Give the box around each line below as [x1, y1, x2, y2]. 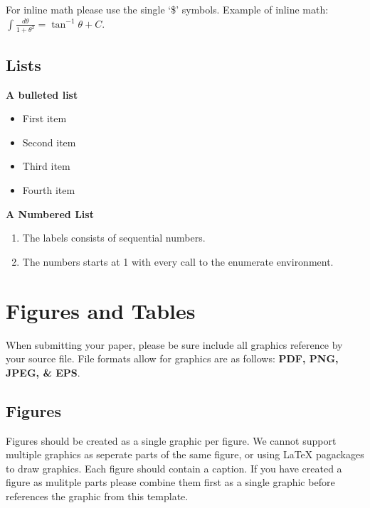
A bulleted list [6, 87, 78, 102]
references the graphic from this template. [6, 488, 189, 503]
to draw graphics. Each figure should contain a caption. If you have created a [6, 460, 342, 475]
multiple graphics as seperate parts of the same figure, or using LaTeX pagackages [6, 447, 364, 462]
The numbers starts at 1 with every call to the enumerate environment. [22, 254, 334, 269]
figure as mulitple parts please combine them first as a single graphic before [6, 475, 335, 490]
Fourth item [22, 183, 75, 198]
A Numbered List [6, 206, 94, 221]
